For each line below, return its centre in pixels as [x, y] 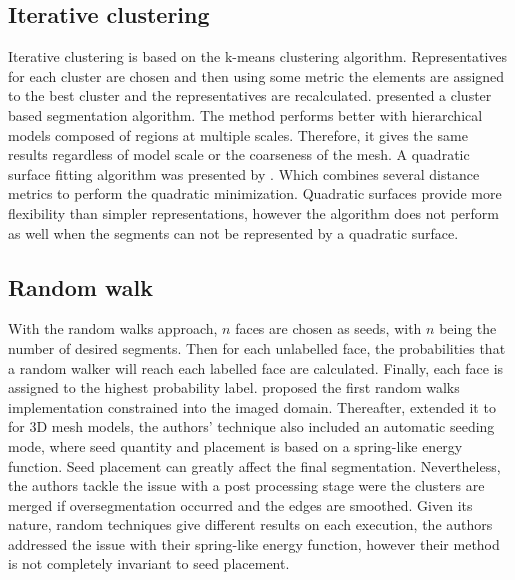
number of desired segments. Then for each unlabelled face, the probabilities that [257, 347]
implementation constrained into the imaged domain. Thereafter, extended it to [252, 406]
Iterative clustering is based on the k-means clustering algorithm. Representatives [258, 56]
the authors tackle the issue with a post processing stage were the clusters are [246, 485]
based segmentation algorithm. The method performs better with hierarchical [245, 114]
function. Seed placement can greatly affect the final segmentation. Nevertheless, [254, 465]
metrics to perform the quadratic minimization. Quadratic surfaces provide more [255, 193]
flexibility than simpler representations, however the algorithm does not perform [253, 212]
